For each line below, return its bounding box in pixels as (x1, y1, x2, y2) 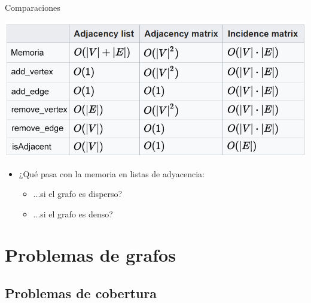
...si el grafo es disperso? (33, 187, 123, 200)
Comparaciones (5, 1, 60, 13)
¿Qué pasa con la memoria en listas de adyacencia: (19, 167, 205, 180)
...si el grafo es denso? (33, 207, 113, 220)
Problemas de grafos (5, 243, 176, 267)
